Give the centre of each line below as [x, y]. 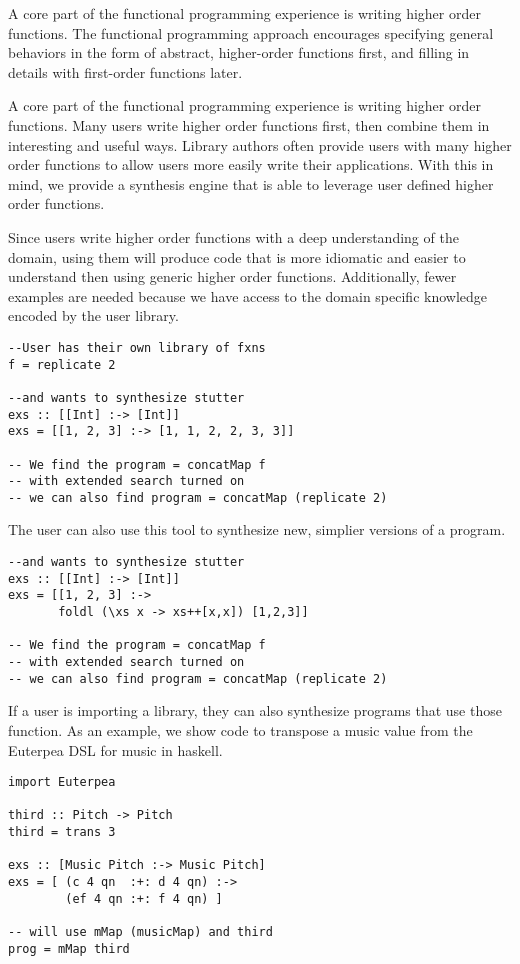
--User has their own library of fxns [137, 347]
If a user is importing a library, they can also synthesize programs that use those [255, 710]
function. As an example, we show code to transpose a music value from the [240, 729]
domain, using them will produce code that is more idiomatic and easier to [237, 256]
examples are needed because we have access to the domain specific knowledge [248, 295]
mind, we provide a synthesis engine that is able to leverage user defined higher [251, 183]
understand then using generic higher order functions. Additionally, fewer [232, 276]
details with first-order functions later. [125, 71]
